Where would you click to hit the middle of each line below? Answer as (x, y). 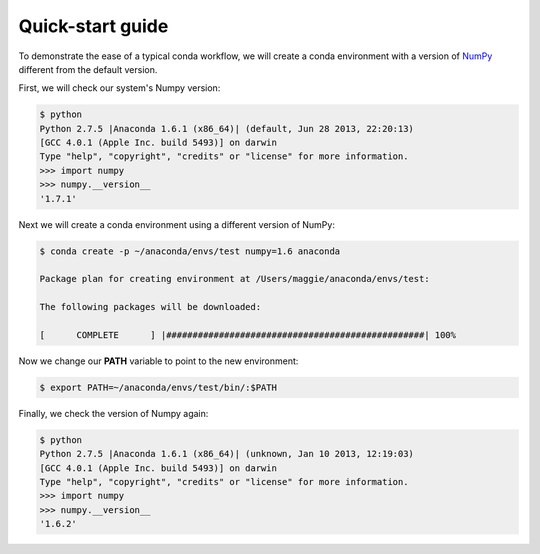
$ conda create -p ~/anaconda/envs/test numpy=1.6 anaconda (190, 251)
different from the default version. (88, 69)
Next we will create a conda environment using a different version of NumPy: (176, 224)
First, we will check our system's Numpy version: (119, 88)
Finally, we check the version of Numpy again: (113, 413)
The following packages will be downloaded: (150, 307)
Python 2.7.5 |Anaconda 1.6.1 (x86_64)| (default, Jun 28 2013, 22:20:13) (227, 128)
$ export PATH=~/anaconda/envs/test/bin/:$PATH (158, 387)
